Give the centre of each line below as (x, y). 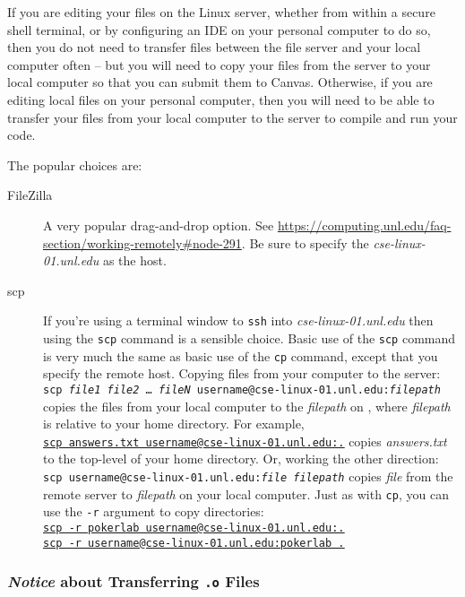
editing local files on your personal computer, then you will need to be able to (221, 99)
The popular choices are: (75, 164)
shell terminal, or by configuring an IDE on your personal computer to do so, (219, 29)
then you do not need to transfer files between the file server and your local (214, 47)
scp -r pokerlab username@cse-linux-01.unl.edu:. (194, 528)
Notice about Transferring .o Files (133, 581)
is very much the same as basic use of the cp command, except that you (241, 355)
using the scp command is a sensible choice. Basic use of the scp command (250, 337)
